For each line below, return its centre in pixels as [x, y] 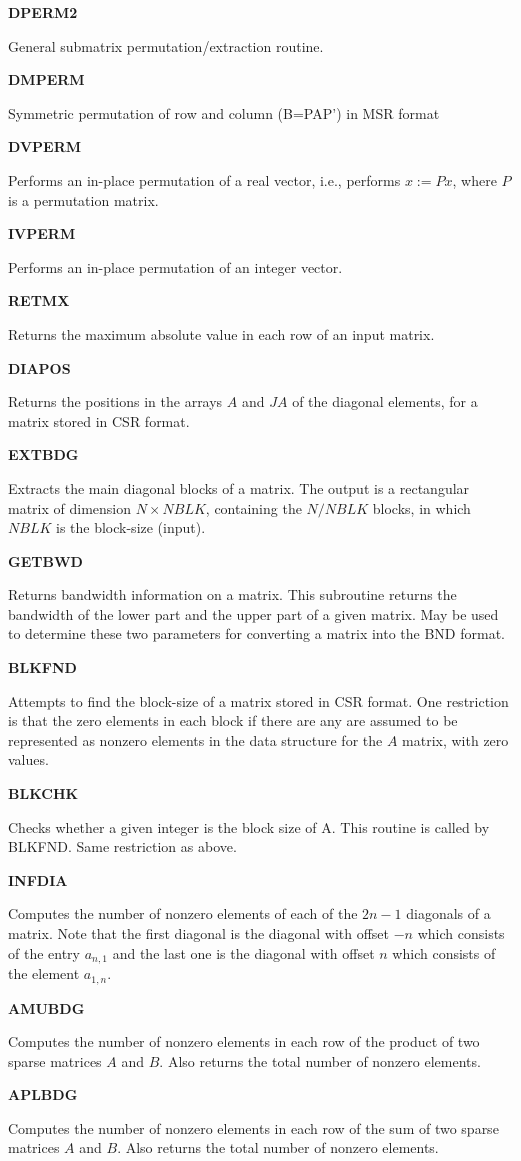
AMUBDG [46, 1007]
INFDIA [38, 879]
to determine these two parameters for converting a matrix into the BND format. [256, 633]
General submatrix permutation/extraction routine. [166, 45]
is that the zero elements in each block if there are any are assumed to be [233, 720]
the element [44, 973]
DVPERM [45, 146]
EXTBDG [43, 454]
